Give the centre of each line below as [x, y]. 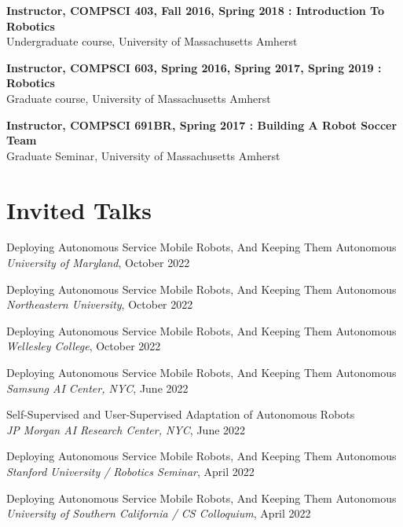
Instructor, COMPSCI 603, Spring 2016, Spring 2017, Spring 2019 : [194, 67]
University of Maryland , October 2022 [98, 263]
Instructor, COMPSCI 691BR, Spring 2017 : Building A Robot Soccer [202, 124]
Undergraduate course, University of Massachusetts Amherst [152, 41]
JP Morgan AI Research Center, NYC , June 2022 [126, 429]
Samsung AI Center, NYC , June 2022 [97, 388]
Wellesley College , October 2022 [84, 346]
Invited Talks [79, 209]
